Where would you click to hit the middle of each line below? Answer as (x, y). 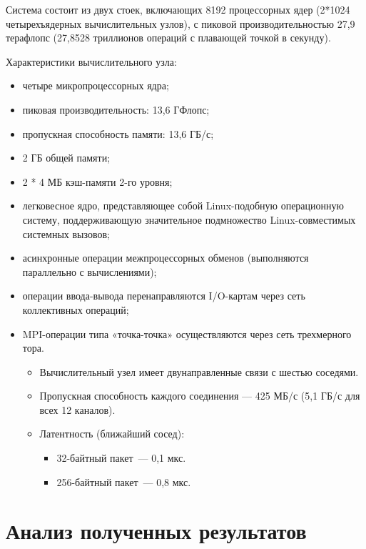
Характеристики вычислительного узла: (91, 61)
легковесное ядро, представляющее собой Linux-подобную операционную (183, 206)
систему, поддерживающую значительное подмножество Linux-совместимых (189, 219)
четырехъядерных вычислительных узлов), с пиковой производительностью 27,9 (181, 23)
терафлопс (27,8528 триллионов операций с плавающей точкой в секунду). (168, 38)
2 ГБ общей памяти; (66, 158)
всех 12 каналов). (77, 409)
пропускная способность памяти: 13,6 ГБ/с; (118, 133)
